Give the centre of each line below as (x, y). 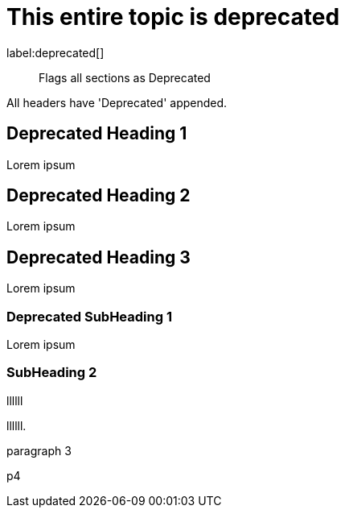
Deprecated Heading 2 (99, 196)
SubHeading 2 (52, 373)
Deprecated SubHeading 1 (89, 316)
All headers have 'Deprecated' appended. (117, 102)
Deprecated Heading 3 (99, 257)
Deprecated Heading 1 (97, 134)
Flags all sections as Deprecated (125, 77)
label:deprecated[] (55, 52)
